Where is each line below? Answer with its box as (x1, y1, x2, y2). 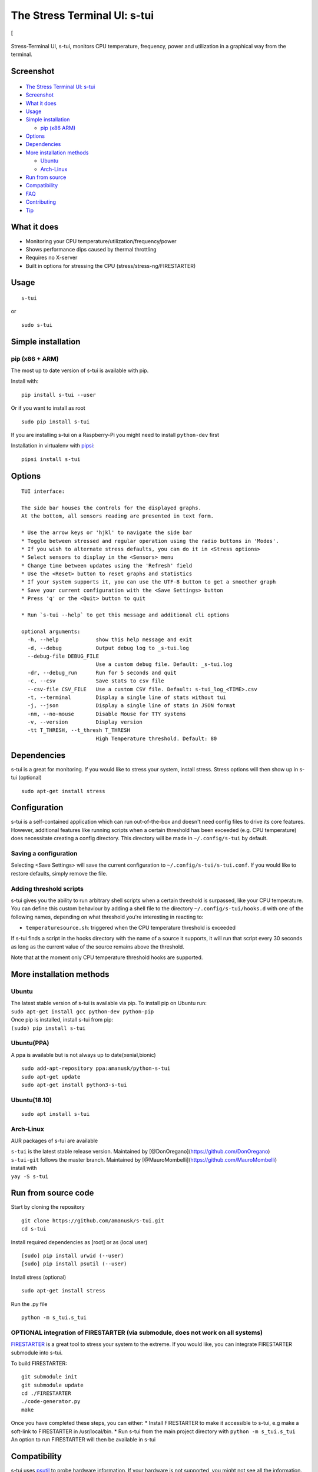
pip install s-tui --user (21, 392, 97, 398)
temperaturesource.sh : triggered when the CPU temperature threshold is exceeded (25, 924, 236, 931)
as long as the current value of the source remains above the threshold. (11, 943, 185, 950)
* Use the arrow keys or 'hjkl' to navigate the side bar (21, 529, 193, 536)
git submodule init (21, 1374, 78, 1380)
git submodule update (21, 1381, 84, 1388)
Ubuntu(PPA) (11, 1039, 49, 1047)
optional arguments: (21, 628, 81, 635)
